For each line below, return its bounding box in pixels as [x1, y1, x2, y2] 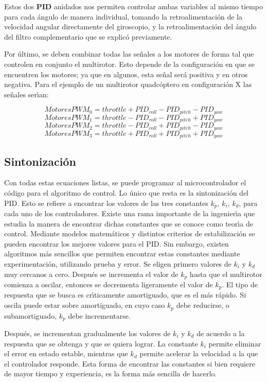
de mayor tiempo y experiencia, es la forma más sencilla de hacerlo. [4, 368, 217, 379]
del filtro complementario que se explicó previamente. [4, 31, 172, 42]
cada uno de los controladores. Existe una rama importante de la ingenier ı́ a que [4, 208, 255, 218]
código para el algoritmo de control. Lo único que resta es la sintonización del [4, 187, 249, 198]
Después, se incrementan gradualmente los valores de [4, 327, 171, 338]
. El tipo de [222, 279, 258, 290]
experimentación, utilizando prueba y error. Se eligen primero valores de [4, 258, 232, 269]
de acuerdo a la [197, 327, 245, 338]
